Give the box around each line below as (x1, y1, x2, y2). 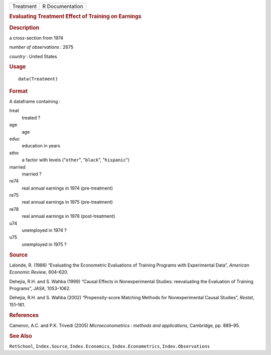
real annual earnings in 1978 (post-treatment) (22, 213, 115, 219)
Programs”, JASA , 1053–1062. (9, 286, 71, 292)
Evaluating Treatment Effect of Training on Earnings (9, 13, 142, 20)
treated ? (22, 115, 41, 121)
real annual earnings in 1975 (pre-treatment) (22, 199, 113, 205)
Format (9, 87, 28, 95)
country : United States (9, 53, 57, 59)
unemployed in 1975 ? (22, 241, 67, 247)
